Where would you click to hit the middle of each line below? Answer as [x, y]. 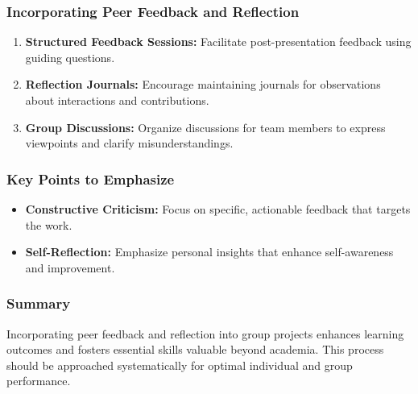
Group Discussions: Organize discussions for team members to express [205, 127]
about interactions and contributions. [117, 100]
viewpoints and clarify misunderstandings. [129, 143]
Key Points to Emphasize [91, 178]
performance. [39, 381]
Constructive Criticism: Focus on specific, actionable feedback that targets [218, 209]
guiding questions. [70, 57]
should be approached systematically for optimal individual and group [180, 365]
